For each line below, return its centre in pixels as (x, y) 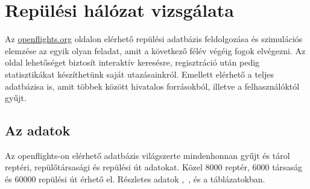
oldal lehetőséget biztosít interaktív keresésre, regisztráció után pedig (132, 62)
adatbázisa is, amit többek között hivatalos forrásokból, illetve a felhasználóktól (152, 86)
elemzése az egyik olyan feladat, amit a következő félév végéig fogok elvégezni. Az (155, 50)
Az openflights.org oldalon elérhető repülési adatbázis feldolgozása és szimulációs (154, 39)
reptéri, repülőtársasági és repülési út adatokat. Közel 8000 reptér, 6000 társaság (154, 167)
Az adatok (38, 130)
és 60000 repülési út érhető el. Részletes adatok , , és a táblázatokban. (135, 179)
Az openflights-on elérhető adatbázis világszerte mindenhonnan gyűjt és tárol (147, 155)
